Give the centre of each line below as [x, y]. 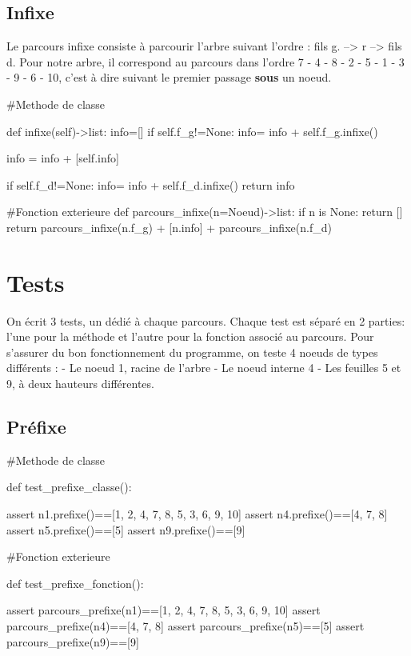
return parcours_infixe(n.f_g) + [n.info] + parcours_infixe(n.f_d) [169, 227]
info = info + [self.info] [63, 158]
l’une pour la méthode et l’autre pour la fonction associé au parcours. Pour [190, 336]
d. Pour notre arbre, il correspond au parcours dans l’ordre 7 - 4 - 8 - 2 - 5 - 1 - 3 [205, 61]
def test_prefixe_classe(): [69, 487]
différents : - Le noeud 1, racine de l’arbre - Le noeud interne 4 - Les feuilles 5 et [204, 368]
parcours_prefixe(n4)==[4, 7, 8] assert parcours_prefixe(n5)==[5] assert [186, 626]
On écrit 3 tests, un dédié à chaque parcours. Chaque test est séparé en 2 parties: [206, 320]
